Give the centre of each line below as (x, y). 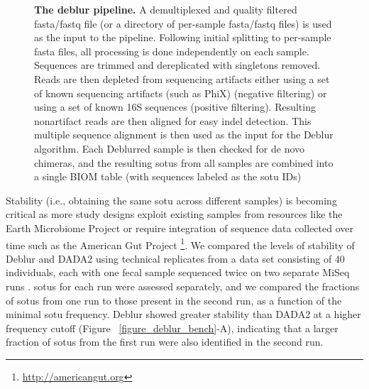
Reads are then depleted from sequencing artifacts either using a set (182, 78)
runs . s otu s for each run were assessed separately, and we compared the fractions (183, 286)
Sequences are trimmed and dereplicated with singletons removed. (177, 65)
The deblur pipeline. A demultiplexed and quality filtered (166, 9)
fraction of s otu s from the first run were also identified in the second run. (165, 342)
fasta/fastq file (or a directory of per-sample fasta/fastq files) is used (183, 23)
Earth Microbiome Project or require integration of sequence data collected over (180, 228)
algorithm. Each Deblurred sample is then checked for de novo (170, 148)
